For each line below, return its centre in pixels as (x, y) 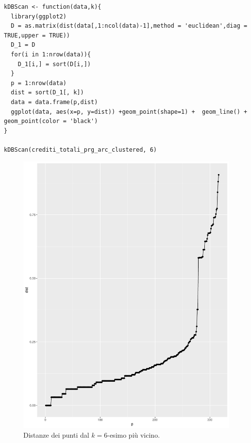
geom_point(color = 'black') (51, 121)
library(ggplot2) (39, 16)
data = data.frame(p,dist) (54, 102)
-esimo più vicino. (134, 434)
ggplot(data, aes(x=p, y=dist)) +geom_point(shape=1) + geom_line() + (129, 112)
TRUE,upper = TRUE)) (37, 35)
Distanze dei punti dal (56, 434)
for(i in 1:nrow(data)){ (51, 54)
